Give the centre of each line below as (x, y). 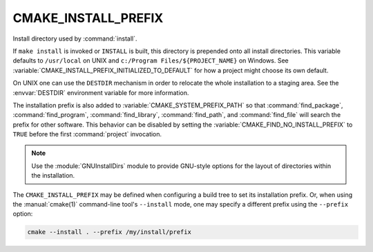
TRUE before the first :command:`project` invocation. (87, 134)
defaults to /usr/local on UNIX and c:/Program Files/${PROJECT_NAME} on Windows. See (151, 61)
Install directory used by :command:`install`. (75, 39)
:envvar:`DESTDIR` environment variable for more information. (101, 92)
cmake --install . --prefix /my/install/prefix (109, 232)
